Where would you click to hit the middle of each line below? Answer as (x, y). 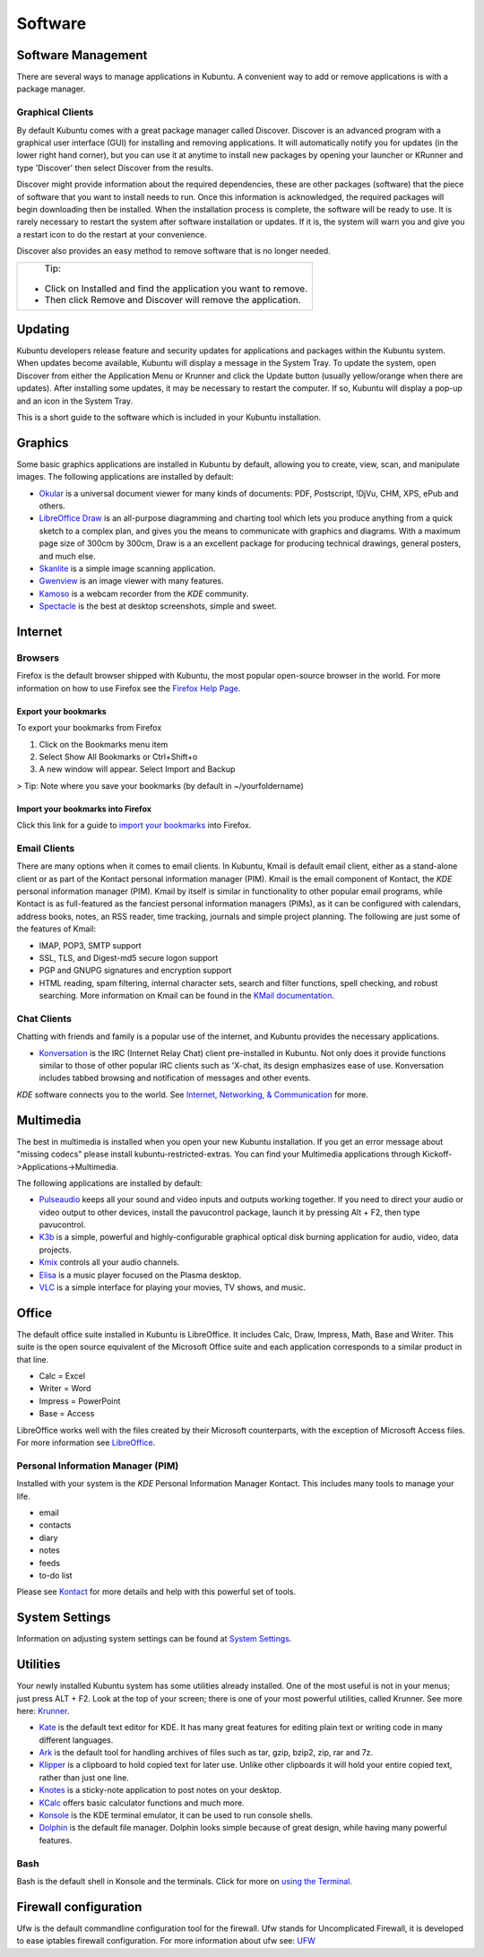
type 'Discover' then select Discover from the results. (115, 168)
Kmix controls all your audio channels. (109, 1262)
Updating (43, 329)
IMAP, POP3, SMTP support (91, 945)
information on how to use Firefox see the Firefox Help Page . (129, 688)
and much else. (67, 556)
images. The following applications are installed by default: (125, 477)
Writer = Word (65, 1389)
